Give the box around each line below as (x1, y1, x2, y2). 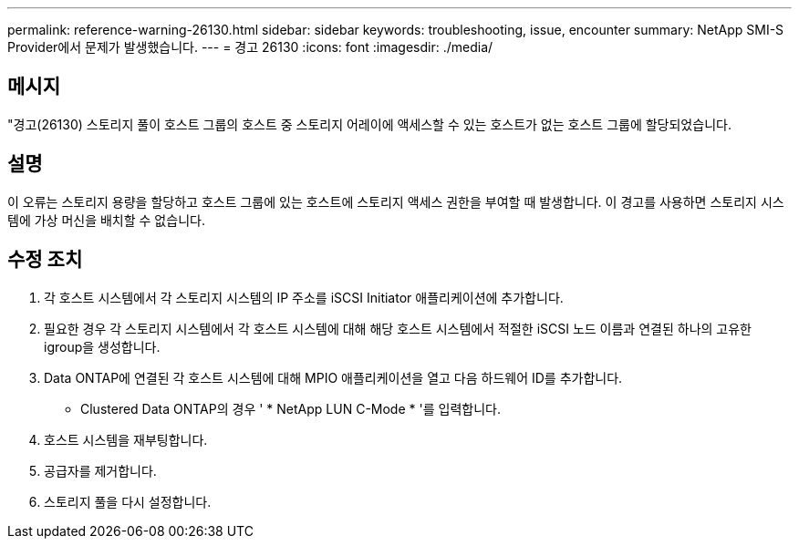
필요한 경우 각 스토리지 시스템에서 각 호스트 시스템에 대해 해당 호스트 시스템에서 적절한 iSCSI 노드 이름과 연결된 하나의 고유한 (44, 320, 752, 336)
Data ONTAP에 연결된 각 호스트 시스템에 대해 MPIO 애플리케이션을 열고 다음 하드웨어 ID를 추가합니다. (44, 369, 623, 386)
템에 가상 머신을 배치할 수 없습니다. (7, 211, 205, 228)
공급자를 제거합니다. (44, 462, 157, 479)
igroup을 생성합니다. (44, 338, 161, 355)
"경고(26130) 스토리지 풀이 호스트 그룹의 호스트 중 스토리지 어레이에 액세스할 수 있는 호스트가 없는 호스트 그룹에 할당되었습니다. (7, 116, 732, 132)
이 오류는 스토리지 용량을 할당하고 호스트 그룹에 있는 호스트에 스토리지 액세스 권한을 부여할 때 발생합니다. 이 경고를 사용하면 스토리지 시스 (7, 193, 784, 210)
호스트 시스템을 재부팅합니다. (44, 431, 208, 448)
